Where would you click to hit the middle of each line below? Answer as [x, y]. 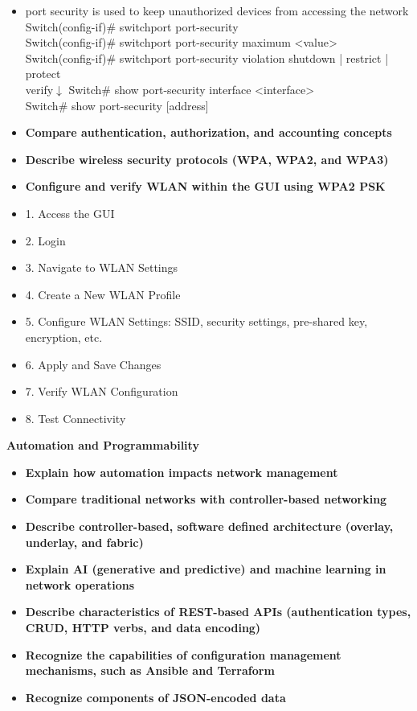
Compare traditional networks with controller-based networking [206, 499]
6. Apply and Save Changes [93, 364]
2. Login [45, 240]
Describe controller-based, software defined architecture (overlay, [209, 526]
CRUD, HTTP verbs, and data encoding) [143, 628]
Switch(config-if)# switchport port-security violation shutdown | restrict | [207, 58]
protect [43, 74]
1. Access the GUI [70, 213]
